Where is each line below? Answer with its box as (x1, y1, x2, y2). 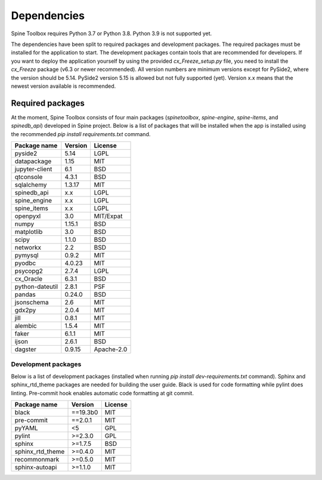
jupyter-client (14, 165, 52, 173)
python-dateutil (14, 282, 58, 291)
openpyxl (14, 212, 41, 220)
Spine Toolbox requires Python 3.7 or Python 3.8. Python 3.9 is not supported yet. (11, 30, 212, 37)
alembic (14, 321, 37, 330)
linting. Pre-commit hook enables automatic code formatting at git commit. (11, 389, 194, 396)
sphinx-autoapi (14, 463, 57, 471)
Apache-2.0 (94, 345, 128, 353)
